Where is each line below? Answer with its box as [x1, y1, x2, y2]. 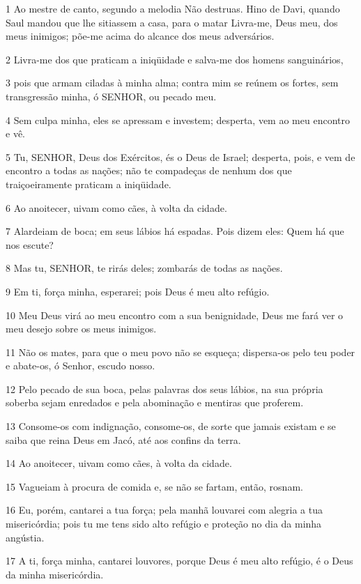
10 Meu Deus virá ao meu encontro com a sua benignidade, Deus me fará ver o [6, 307, 344, 322]
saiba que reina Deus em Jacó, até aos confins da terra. [6, 432, 241, 447]
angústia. [6, 530, 45, 544]
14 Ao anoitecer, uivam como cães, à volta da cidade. [6, 456, 232, 470]
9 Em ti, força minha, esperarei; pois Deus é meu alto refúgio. [6, 284, 270, 298]
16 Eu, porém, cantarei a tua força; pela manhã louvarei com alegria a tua [6, 502, 323, 517]
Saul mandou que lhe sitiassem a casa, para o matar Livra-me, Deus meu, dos [6, 15, 338, 29]
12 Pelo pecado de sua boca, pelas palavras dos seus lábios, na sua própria [6, 381, 323, 396]
